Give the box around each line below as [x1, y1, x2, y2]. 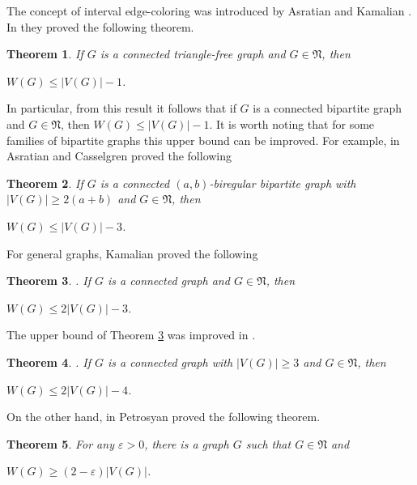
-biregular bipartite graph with [209, 174, 356, 191]
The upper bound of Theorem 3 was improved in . [6, 326, 256, 343]
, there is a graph [144, 435, 229, 452]
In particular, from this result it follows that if [6, 100, 236, 117]
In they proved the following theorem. [6, 18, 194, 35]
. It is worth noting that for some [209, 115, 375, 132]
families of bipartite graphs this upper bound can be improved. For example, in [6, 131, 400, 148]
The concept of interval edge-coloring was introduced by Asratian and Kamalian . [6, 2, 412, 19]
